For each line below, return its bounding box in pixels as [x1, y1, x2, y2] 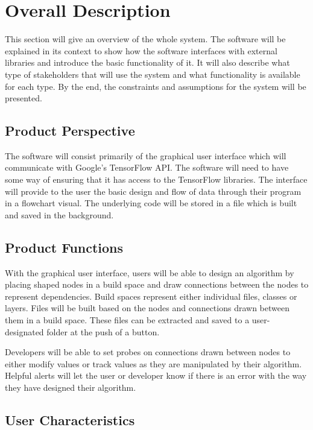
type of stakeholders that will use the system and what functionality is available [5, 68, 300, 80]
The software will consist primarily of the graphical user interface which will [5, 149, 286, 162]
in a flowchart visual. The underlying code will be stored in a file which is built [5, 197, 297, 209]
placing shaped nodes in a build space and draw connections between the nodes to [5, 278, 309, 291]
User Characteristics [5, 410, 135, 429]
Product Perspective [5, 121, 135, 140]
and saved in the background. [5, 208, 114, 221]
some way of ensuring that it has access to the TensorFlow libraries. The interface [5, 173, 308, 186]
